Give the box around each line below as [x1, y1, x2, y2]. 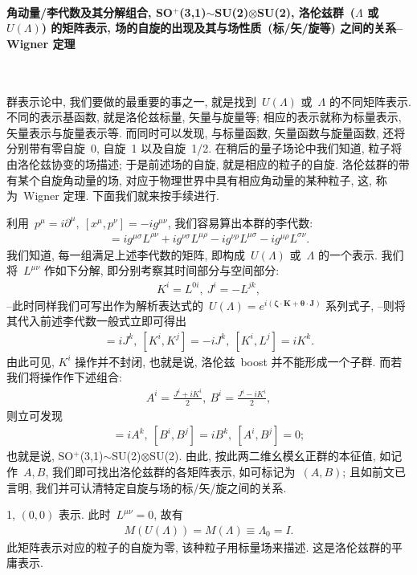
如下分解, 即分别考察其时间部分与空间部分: [55, 262, 280, 279]
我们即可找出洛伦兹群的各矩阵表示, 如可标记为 [51, 463, 296, 479]
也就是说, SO [6, 447, 74, 464]
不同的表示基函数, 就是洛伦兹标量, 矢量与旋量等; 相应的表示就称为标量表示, [6, 108, 402, 125]
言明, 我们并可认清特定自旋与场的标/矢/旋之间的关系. [6, 479, 287, 495]
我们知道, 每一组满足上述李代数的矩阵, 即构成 [6, 246, 246, 263]
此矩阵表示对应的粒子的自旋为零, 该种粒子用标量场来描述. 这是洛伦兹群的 [6, 538, 392, 555]
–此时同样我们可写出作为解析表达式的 [6, 296, 203, 313]
